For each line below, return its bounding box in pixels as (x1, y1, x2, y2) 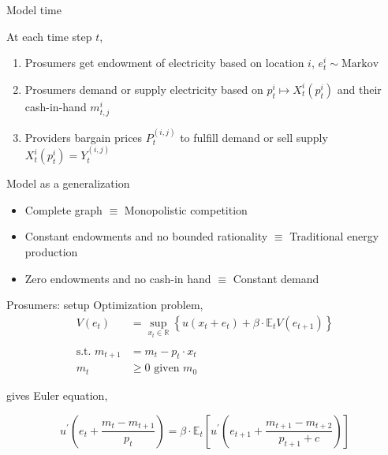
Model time (6, 2, 62, 17)
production (24, 243, 78, 259)
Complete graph (24, 201, 103, 218)
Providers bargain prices (24, 129, 143, 145)
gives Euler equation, (6, 386, 108, 403)
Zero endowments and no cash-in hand (24, 270, 211, 286)
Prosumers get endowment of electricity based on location (24, 54, 304, 71)
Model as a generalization (6, 175, 130, 192)
